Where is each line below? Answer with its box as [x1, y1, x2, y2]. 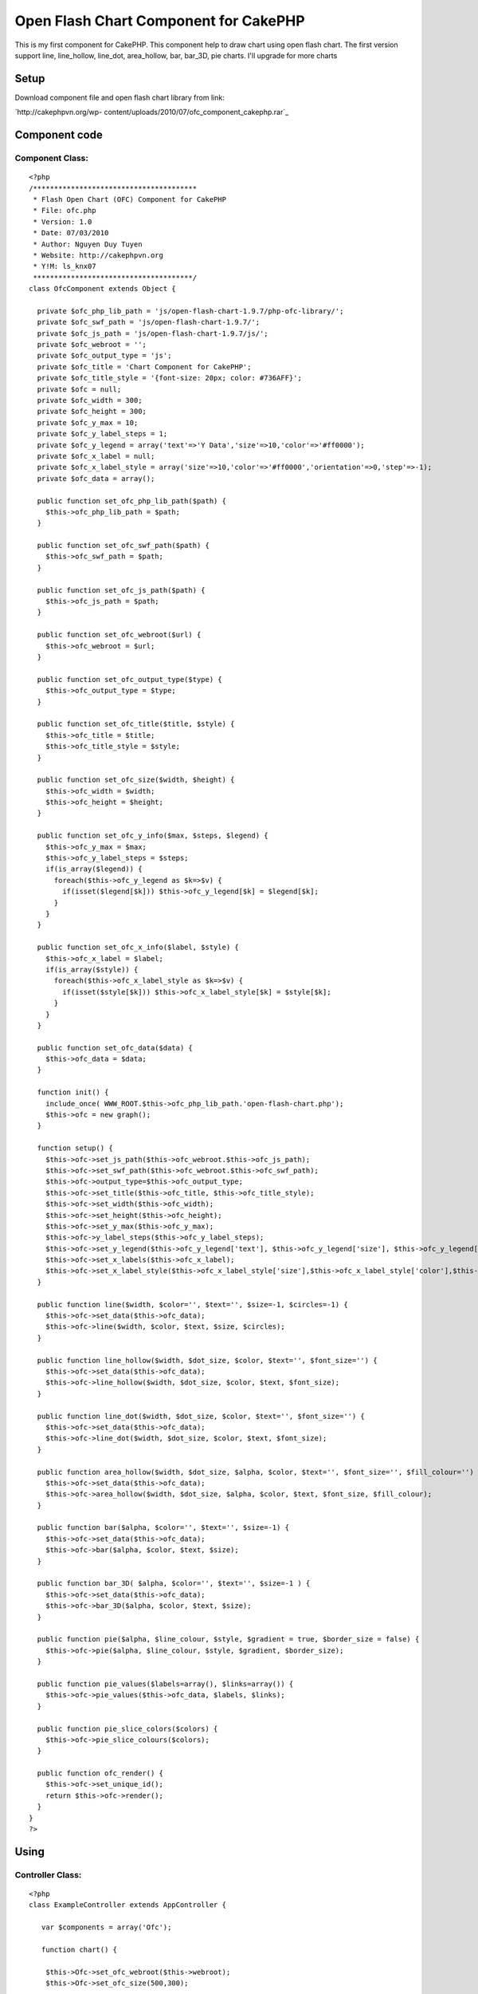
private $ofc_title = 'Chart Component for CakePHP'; [37, 362, 252, 371]
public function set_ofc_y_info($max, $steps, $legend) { [37, 831, 268, 841]
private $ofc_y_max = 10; [37, 418, 139, 427]
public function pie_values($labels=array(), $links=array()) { [37, 1679, 294, 1689]
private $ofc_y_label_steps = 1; [37, 429, 168, 439]
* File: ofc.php [33, 206, 96, 215]
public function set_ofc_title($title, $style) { [37, 719, 235, 729]
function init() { [37, 1088, 109, 1097]
